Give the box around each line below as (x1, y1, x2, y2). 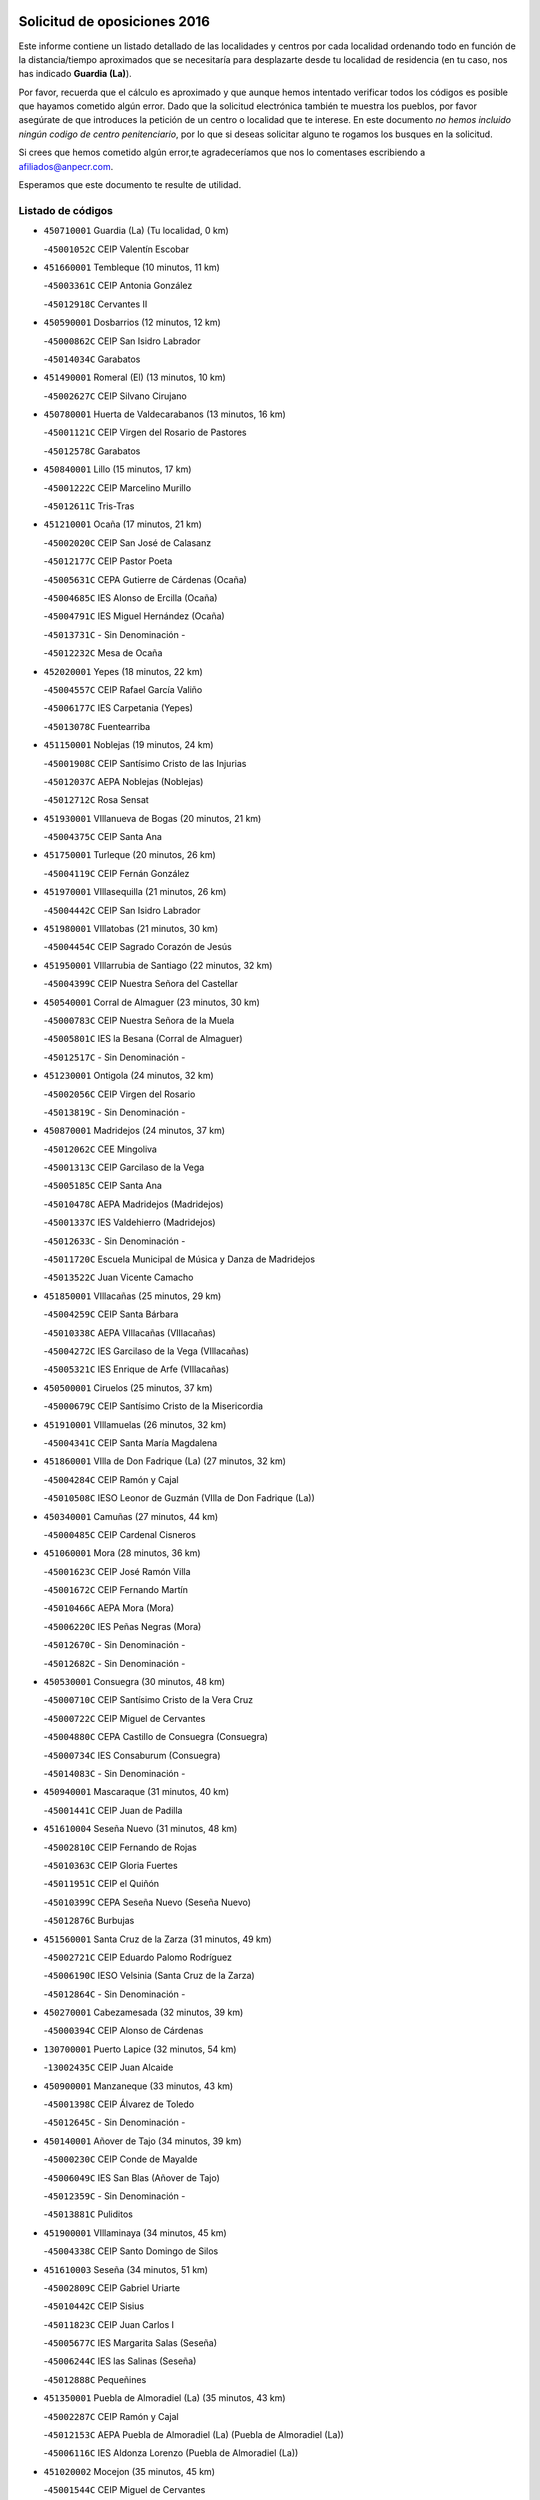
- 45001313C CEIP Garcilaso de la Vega (43, 1161, 205, 1174)
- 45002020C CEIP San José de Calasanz (43, 536, 212, 549)
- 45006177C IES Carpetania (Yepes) (43, 702, 194, 714)
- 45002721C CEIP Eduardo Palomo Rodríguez (43, 1951, 232, 1963)
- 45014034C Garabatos (43, 353, 141, 365)
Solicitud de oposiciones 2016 (18, 13, 210, 30)
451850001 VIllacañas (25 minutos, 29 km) (43, 1290, 222, 1302)
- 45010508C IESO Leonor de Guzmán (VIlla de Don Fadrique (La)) (43, 1492, 315, 1504)
